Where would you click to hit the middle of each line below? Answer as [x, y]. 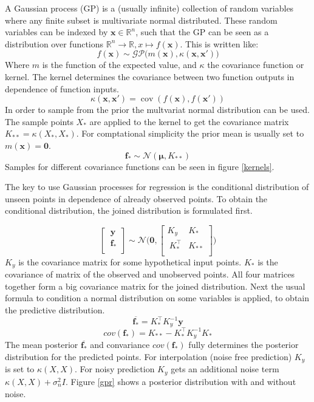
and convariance [120, 345]
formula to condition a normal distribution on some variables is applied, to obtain [157, 298]
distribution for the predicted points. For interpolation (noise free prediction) [148, 357]
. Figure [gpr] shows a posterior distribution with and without [181, 381]
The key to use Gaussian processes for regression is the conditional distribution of [157, 187]
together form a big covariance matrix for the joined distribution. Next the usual [155, 286]
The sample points [39, 121]
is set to [20, 369]
